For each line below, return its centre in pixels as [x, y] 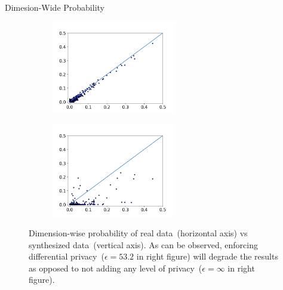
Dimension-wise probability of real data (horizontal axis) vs [138, 232]
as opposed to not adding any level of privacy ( [116, 268]
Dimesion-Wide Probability [55, 7]
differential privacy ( [67, 256]
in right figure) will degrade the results [207, 256]
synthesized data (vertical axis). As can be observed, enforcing [143, 244]
